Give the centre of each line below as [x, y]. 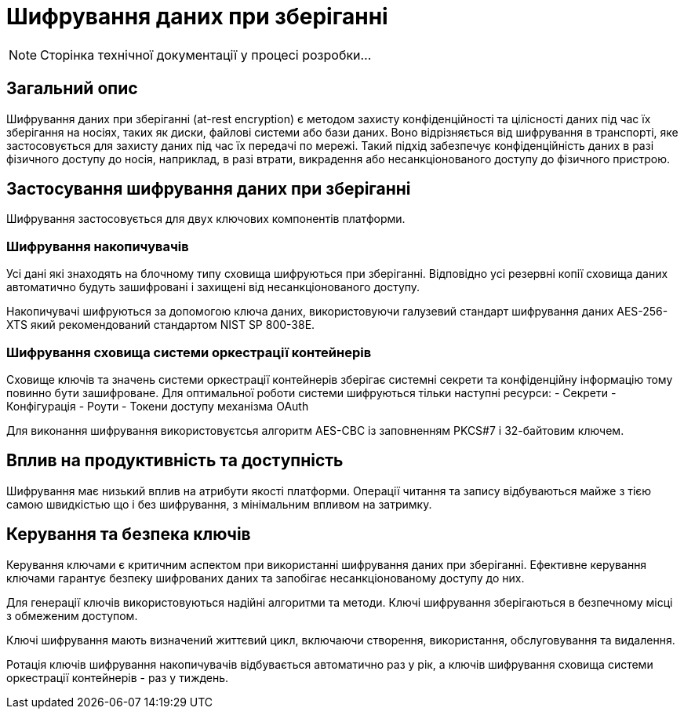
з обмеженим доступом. [72, 615]
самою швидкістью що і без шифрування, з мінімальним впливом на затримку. [219, 504]
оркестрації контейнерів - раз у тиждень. [118, 677]
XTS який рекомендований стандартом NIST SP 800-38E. [161, 325]
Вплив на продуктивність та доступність [175, 461]
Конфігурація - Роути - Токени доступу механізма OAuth [158, 406]
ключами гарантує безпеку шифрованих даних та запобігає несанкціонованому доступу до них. [266, 578]
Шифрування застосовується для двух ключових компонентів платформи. [206, 219]
